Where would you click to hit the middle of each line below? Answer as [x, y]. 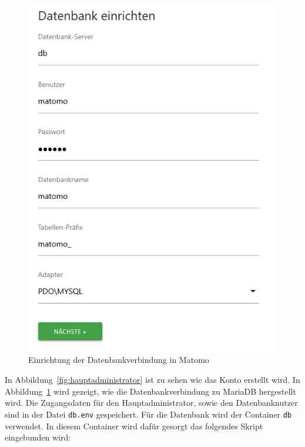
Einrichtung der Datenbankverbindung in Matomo [119, 360]
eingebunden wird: [38, 437]
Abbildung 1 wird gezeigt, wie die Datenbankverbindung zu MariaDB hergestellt [150, 391]
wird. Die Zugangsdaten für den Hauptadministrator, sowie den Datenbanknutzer [151, 403]
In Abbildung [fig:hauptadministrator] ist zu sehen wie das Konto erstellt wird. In [152, 380]
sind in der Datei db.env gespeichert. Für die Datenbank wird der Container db [148, 414]
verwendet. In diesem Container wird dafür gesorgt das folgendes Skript [134, 426]
